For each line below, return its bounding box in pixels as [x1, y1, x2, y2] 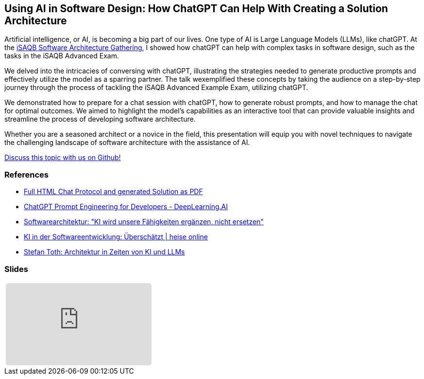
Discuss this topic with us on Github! [4, 153, 121, 162]
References [4, 169, 49, 180]
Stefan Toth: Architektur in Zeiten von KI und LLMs [24, 248, 185, 256]
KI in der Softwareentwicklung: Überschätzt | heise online [24, 233, 208, 241]
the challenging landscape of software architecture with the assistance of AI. [4, 138, 250, 147]
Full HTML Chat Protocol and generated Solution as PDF [24, 187, 203, 196]
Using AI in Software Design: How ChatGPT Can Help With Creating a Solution [4, 2, 388, 15]
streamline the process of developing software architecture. [4, 115, 196, 124]
